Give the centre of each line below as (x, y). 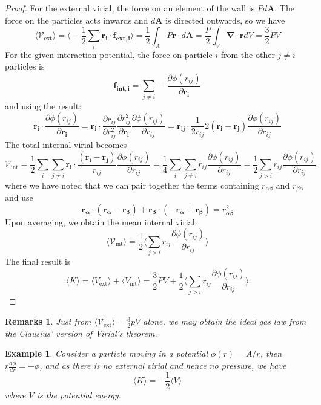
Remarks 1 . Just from (48, 321)
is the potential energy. (79, 394)
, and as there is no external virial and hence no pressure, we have (163, 365)
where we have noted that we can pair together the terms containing (132, 185)
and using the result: (43, 106)
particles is (25, 66)
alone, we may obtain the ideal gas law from (225, 321)
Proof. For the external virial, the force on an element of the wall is (130, 8)
